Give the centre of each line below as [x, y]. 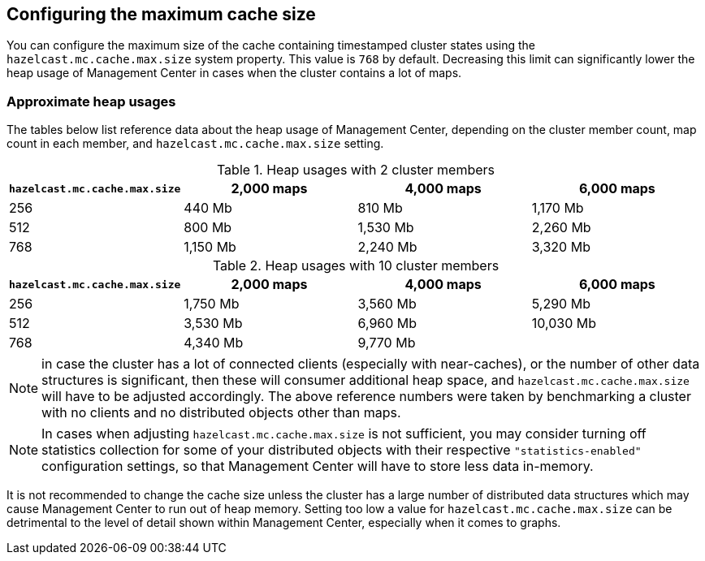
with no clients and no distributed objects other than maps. [221, 413]
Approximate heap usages [91, 101]
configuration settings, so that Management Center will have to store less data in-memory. [318, 466]
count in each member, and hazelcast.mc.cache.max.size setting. [195, 144]
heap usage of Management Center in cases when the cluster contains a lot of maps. [234, 73]
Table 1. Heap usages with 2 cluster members [356, 170]
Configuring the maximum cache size [161, 14]
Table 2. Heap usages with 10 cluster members [356, 266]
